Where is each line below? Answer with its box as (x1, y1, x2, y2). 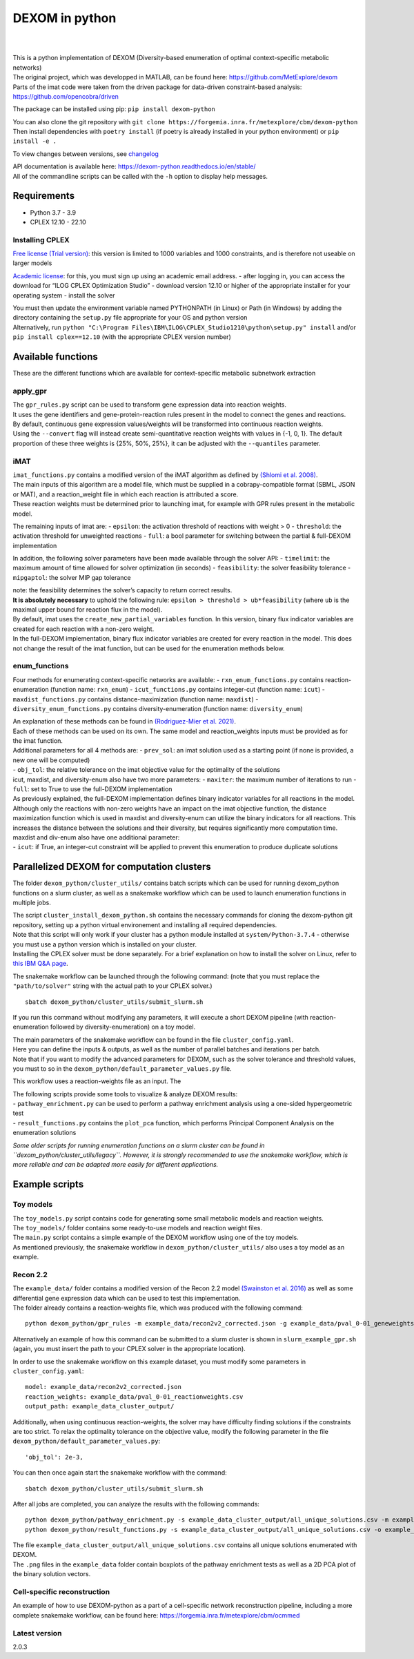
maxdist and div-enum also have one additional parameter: (12, 833, 180, 842)
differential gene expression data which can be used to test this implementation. (12, 1294, 241, 1302)
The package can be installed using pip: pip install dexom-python (12, 105, 215, 113)
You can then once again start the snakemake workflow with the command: (12, 1468, 227, 1477)
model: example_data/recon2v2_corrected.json (25, 1383, 182, 1391)
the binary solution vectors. (12, 1570, 91, 1578)
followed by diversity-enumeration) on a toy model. (50, 1022, 196, 1031)
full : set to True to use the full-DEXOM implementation (12, 785, 172, 793)
